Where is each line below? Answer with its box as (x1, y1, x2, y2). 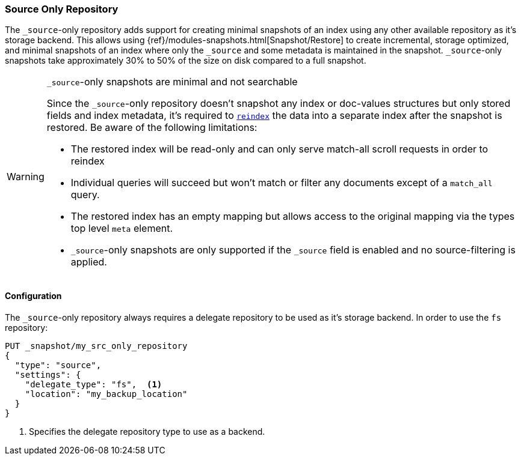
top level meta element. (70, 222, 173, 235)
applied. (70, 256, 107, 268)
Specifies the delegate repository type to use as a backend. (29, 426, 265, 437)
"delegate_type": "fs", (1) (25, 379, 162, 389)
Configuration (5, 290, 62, 301)
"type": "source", (14, 360, 102, 370)
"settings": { (14, 369, 81, 380)
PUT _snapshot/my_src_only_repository (5, 340, 188, 351)
